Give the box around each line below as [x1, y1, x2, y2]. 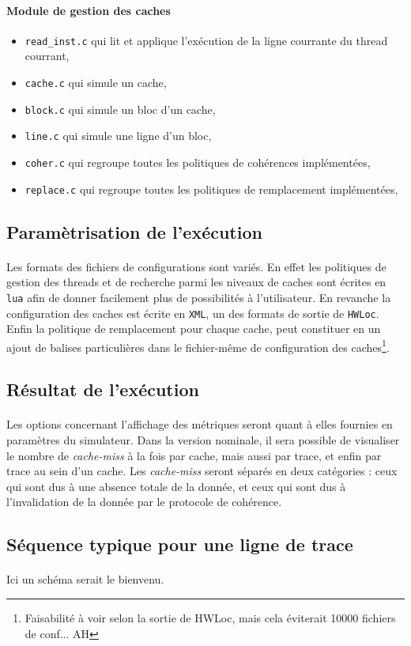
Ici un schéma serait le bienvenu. [6, 571, 164, 587]
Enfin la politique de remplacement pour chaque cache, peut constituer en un [6, 320, 381, 337]
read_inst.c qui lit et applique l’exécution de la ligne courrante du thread [25, 32, 388, 48]
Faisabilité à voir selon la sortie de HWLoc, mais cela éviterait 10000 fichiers [25, 609, 396, 625]
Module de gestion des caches [6, 2, 171, 18]
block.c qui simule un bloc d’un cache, [25, 100, 216, 117]
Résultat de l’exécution [6, 377, 199, 402]
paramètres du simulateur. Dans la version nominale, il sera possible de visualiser [6, 432, 400, 448]
